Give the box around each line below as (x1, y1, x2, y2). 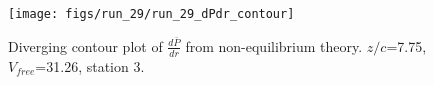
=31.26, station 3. (35, 55, 145, 76)
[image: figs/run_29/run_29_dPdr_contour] (8, 7, 295, 21)
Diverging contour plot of (8, 35, 163, 56)
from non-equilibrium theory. (185, 35, 363, 56)
